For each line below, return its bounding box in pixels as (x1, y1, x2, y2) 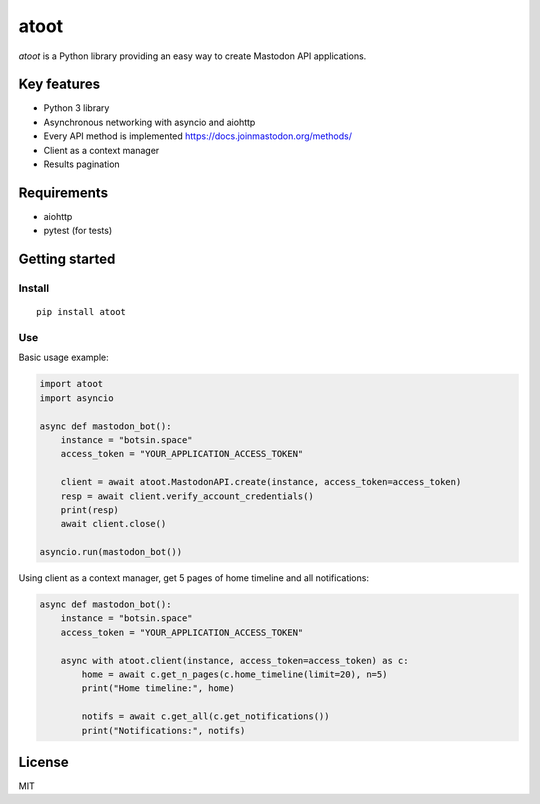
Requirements (18, 184, 109, 201)
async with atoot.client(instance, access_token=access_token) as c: (60, 655, 409, 666)
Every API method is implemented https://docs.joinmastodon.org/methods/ (43, 130, 352, 142)
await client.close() (60, 518, 167, 530)
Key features (18, 76, 100, 93)
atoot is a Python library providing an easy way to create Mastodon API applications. (18, 50, 367, 62)
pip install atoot (36, 306, 127, 318)
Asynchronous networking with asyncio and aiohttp (43, 116, 256, 128)
